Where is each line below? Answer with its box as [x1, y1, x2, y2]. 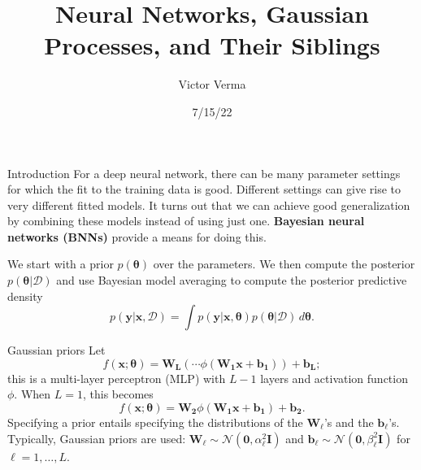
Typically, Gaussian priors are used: [7, 429, 186, 446]
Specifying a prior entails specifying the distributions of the [7, 414, 303, 431]
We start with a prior [7, 255, 114, 272]
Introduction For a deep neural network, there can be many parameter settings [7, 164, 401, 181]
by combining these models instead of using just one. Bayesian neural [7, 212, 365, 229]
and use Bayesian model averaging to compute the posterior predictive [56, 272, 407, 289]
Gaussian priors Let [7, 342, 106, 359]
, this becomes [82, 385, 154, 403]
